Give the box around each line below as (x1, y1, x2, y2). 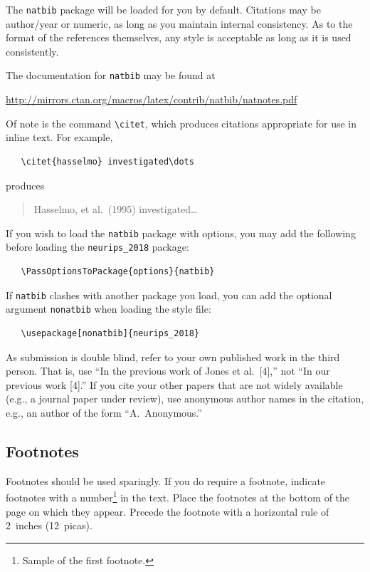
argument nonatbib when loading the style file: (6, 301, 211, 316)
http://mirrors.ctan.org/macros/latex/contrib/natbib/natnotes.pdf (6, 92, 297, 107)
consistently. (6, 43, 59, 58)
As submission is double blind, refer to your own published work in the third (6, 349, 340, 364)
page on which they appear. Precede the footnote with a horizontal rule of (6, 504, 329, 519)
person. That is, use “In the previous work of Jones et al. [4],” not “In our (6, 363, 330, 378)
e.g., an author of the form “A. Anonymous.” (6, 405, 202, 420)
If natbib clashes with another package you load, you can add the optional (6, 287, 332, 302)
